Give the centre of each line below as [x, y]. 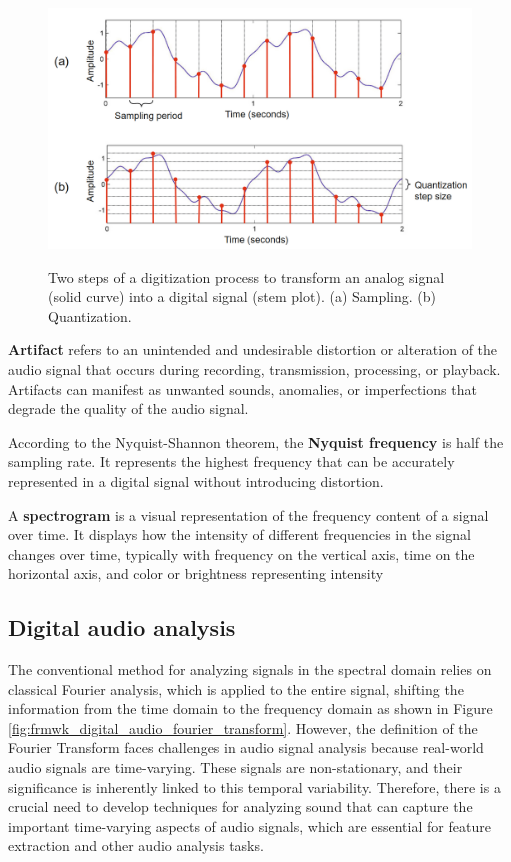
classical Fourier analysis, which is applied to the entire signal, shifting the [236, 688]
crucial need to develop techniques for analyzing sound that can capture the [240, 806]
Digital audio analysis [122, 627]
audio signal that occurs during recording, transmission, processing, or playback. [254, 368]
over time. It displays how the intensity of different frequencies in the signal [239, 534]
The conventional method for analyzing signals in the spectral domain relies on [250, 669]
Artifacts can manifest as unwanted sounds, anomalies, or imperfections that [242, 388]
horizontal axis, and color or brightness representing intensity [196, 573]
